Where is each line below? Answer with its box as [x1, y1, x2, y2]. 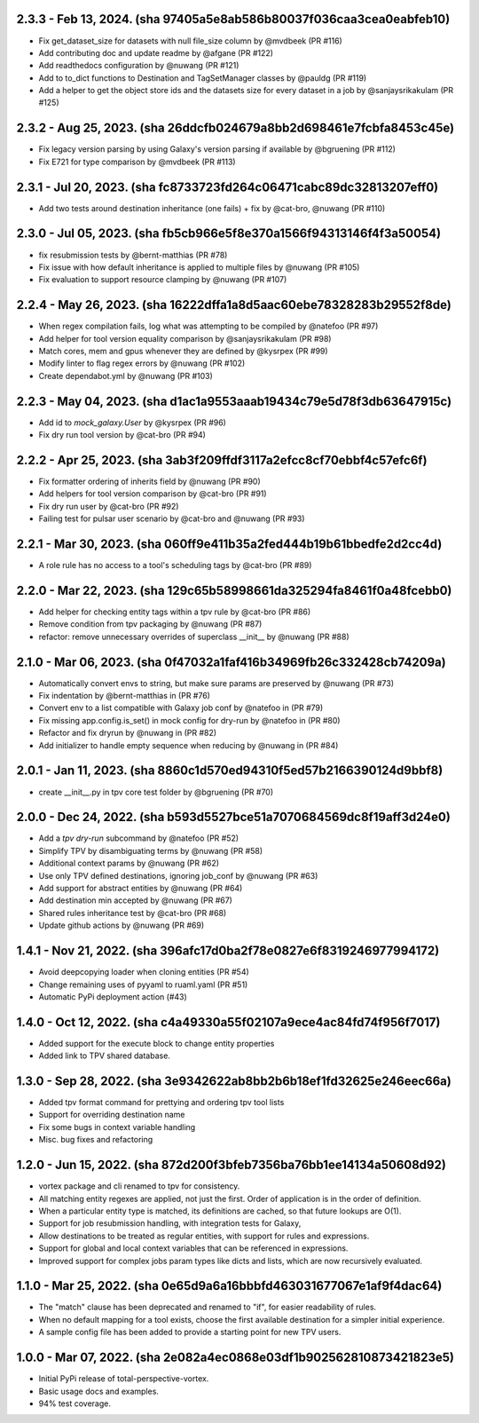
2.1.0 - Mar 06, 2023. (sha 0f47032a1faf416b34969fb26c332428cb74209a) [16, 654, 447, 669]
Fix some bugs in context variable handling [38, 1121, 196, 1132]
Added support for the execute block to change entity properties [38, 1038, 275, 1048]
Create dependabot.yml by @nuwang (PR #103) [38, 370, 213, 381]
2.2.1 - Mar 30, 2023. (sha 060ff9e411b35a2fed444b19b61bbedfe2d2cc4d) [16, 537, 443, 552]
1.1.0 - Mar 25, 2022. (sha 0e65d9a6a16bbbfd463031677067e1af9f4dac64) [16, 1278, 443, 1293]
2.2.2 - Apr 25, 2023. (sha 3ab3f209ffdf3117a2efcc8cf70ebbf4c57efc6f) [16, 453, 428, 468]
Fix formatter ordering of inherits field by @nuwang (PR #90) [38, 476, 261, 487]
